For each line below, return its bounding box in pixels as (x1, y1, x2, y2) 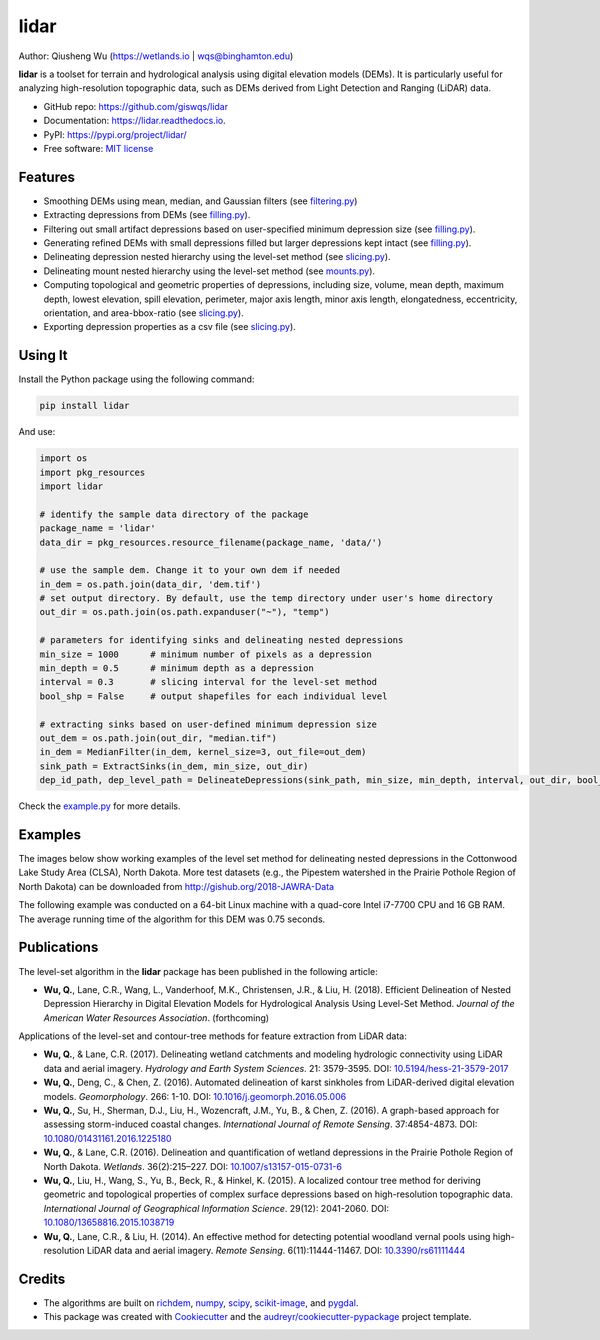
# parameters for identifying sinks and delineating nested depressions (39, 635, 404, 646)
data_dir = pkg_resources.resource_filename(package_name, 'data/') (39, 536, 383, 548)
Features (18, 168, 75, 185)
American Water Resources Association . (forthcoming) (43, 1011, 270, 1024)
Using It (18, 347, 69, 364)
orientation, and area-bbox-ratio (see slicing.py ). (43, 306, 244, 319)
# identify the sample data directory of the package (39, 508, 309, 520)
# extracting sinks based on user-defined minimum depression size (39, 718, 378, 730)
